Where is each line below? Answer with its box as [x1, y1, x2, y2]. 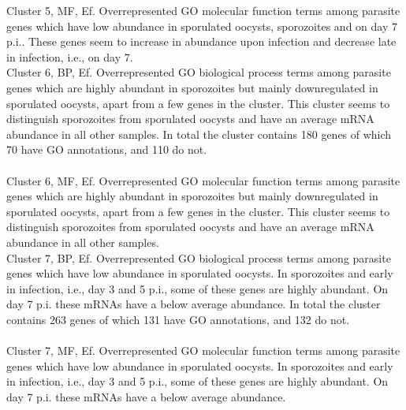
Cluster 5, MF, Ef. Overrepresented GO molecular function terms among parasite [6, 2, 400, 18]
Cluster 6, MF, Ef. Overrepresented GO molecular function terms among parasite [6, 172, 400, 188]
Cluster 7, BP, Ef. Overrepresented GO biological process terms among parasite [6, 249, 391, 266]
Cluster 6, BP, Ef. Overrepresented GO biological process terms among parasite [6, 64, 391, 80]
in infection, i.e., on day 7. [6, 48, 133, 65]
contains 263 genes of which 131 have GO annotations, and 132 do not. [6, 311, 350, 327]
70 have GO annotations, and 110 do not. [6, 141, 207, 158]
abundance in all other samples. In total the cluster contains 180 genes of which [6, 125, 392, 142]
